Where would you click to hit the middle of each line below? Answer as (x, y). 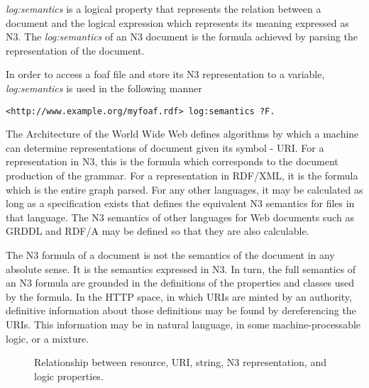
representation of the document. (75, 50)
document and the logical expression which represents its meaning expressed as (177, 22)
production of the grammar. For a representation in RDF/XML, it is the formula (182, 175)
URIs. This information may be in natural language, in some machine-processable (183, 324)
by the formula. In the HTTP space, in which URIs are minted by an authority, (179, 296)
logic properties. (69, 376)
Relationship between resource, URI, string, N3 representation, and (180, 362)
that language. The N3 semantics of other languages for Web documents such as (180, 217)
